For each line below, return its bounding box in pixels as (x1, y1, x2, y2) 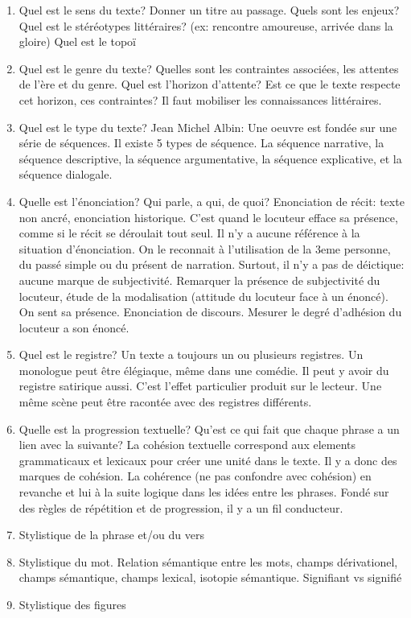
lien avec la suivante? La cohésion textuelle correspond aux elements (18, 436, 356, 453)
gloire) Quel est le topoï (18, 33, 136, 50)
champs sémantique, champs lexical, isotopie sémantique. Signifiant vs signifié (18, 569, 402, 586)
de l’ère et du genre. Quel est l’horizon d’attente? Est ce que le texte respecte (18, 76, 401, 93)
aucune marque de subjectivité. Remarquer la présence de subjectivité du (18, 271, 380, 288)
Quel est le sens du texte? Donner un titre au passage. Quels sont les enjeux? (18, 2, 400, 18)
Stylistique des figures (18, 596, 126, 612)
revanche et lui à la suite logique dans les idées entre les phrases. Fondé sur (18, 484, 389, 501)
